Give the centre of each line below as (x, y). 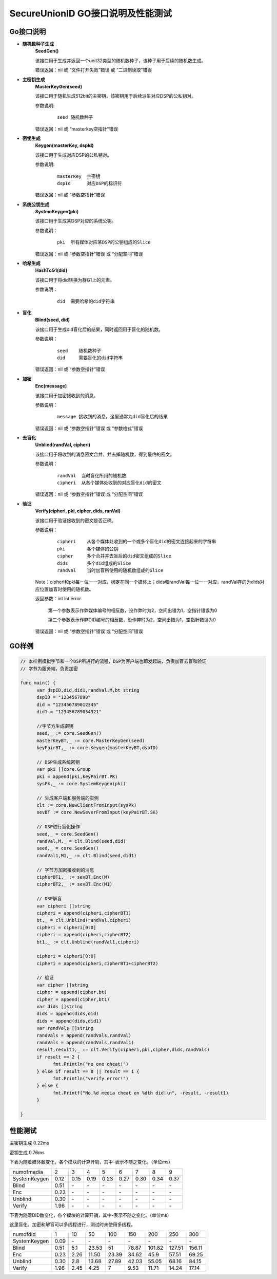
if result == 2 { (58, 1057)
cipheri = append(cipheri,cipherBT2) (84, 935)
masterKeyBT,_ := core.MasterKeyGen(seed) (91, 740)
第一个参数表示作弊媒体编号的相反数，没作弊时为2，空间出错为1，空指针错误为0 (133, 610)
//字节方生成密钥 (55, 726)
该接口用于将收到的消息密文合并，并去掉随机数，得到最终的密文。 (105, 454)
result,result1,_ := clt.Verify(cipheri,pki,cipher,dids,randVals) (123, 1050)
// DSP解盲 (49, 899)
